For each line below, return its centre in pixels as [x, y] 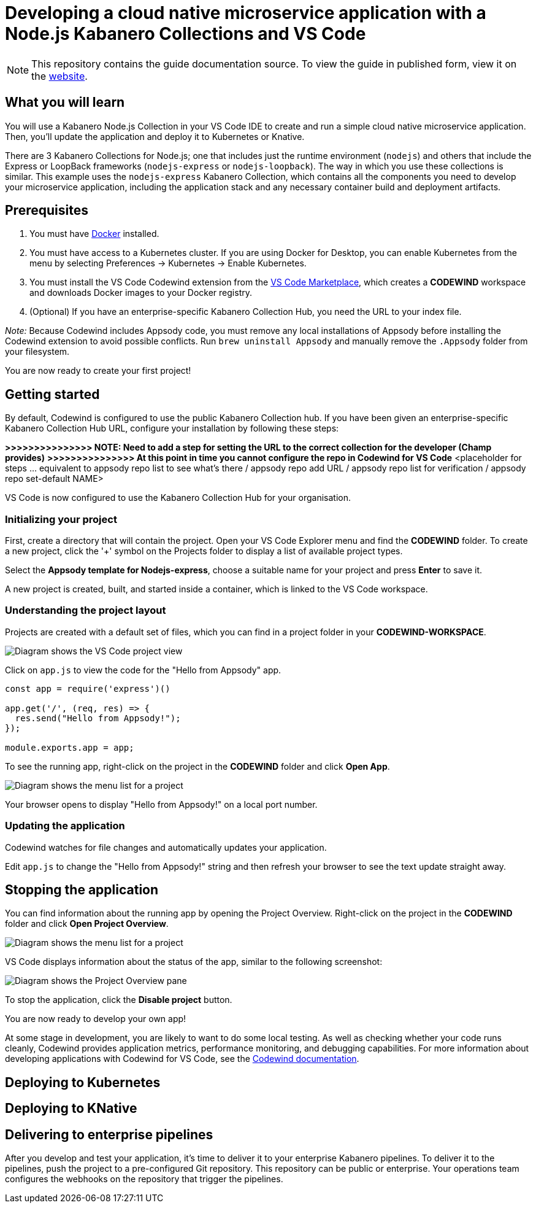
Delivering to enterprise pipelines [109, 1134]
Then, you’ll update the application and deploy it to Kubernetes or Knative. [155, 136]
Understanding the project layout [86, 610]
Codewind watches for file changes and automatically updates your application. [166, 847]
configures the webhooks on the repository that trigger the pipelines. [144, 1179]
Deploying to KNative [71, 1109]
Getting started [52, 394]
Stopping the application [82, 889]
